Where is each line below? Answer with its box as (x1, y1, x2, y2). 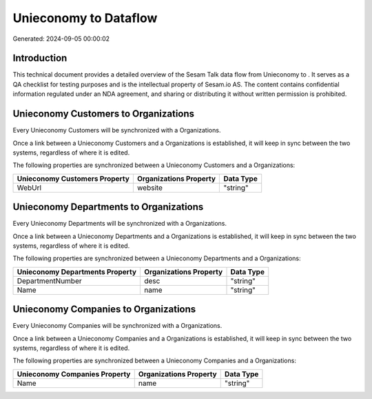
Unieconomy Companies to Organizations (12, 304, 196, 315)
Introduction (12, 52, 68, 64)
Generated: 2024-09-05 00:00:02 (12, 35, 110, 43)
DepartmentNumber (17, 276, 82, 286)
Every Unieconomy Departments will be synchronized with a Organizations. (12, 220, 227, 228)
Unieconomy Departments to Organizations (12, 201, 204, 213)
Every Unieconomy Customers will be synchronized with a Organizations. (12, 126, 221, 135)
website (136, 183, 163, 193)
